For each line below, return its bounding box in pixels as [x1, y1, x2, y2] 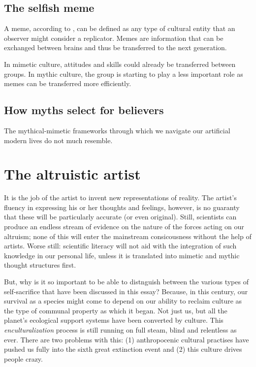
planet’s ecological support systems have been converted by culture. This [4, 315, 224, 325]
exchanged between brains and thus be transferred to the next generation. [4, 42, 227, 53]
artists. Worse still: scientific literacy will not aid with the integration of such [4, 241, 237, 251]
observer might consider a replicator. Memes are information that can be [4, 32, 224, 43]
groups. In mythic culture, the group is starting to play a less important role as [4, 68, 243, 79]
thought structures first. [4, 260, 76, 270]
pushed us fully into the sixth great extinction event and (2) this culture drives [4, 344, 242, 354]
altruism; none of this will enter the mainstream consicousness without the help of [4, 231, 252, 241]
